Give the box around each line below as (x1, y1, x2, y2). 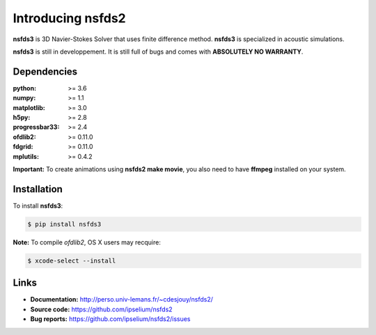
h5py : (13, 114, 31, 122)
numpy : (13, 94, 36, 102)
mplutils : (13, 152, 40, 160)
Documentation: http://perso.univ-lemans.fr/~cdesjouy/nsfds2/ (30, 295, 214, 304)
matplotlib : (13, 103, 45, 111)
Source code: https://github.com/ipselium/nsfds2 (30, 305, 173, 313)
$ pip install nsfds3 (27, 220, 102, 228)
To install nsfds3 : (13, 201, 63, 210)
